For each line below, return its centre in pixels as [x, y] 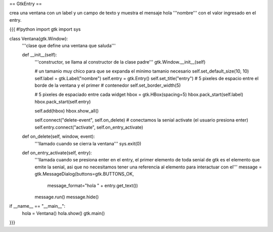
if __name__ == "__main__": [37, 206]
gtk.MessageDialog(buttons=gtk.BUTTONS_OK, [84, 174]
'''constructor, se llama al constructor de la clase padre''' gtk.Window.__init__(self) [120, 62]
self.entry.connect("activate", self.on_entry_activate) [89, 127]
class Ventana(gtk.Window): [39, 38]
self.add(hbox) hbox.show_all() [67, 111]
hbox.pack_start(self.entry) [63, 101]
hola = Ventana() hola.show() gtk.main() [63, 213]
